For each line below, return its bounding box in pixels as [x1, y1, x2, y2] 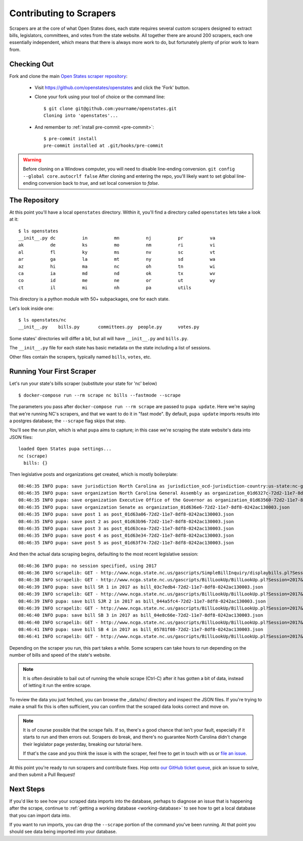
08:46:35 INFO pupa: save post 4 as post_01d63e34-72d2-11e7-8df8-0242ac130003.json [18, 533, 234, 539]
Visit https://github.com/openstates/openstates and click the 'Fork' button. [34, 85, 190, 91]
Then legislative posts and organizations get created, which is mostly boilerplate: [9, 471, 178, 477]
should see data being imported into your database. [9, 828, 117, 835]
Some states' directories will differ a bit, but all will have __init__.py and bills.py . [9, 335, 189, 341]
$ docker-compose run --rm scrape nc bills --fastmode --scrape [18, 392, 181, 398]
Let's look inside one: [9, 305, 54, 311]
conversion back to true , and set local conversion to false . [38, 180, 159, 186]
